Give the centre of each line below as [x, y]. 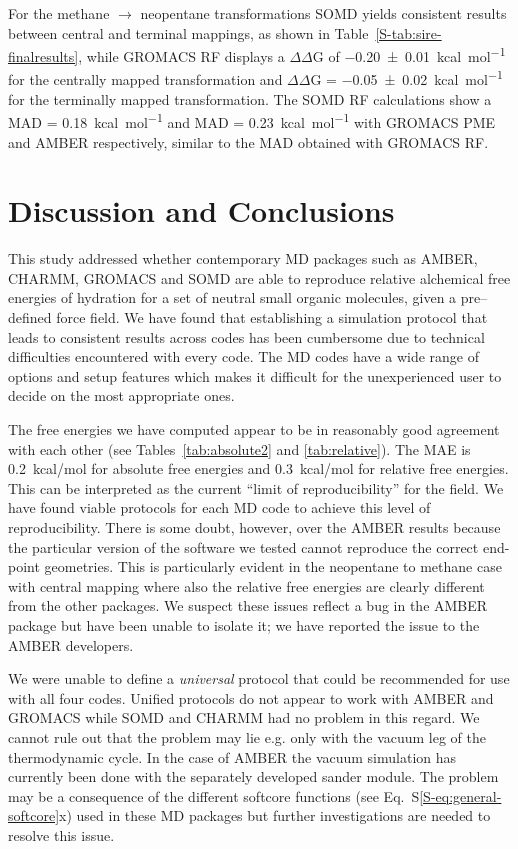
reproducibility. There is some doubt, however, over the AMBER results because [254, 526]
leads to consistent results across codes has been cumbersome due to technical [246, 336]
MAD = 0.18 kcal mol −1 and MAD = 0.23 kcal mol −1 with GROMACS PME [252, 120]
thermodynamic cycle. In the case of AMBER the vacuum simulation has [232, 756]
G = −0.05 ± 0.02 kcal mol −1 [406, 78]
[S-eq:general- [460, 795]
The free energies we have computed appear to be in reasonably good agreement [254, 429]
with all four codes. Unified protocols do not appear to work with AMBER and [251, 697]
